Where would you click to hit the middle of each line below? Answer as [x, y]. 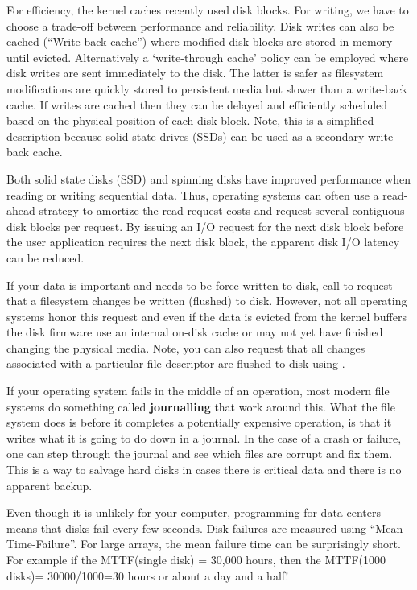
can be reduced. [45, 257]
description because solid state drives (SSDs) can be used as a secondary [186, 136]
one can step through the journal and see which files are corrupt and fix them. [200, 454]
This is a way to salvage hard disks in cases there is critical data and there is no [204, 470]
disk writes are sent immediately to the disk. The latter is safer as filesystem [195, 73]
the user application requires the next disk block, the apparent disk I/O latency [203, 242]
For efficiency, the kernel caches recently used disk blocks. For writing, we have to [208, 10]
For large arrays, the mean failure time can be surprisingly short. [241, 544]
